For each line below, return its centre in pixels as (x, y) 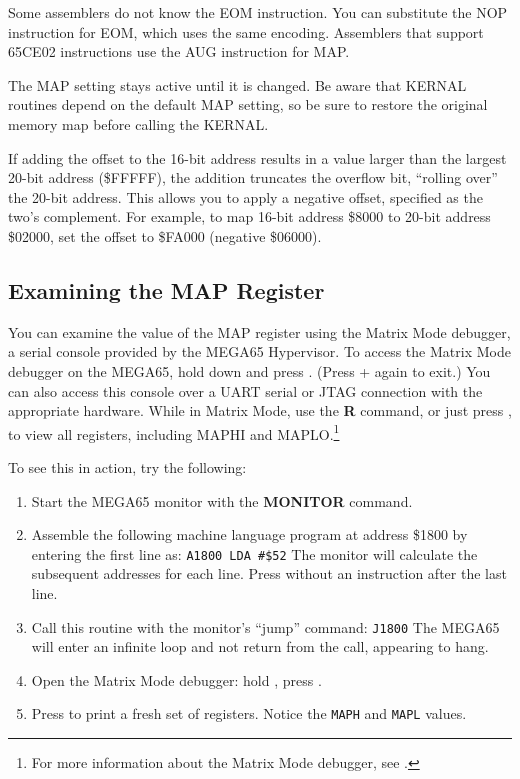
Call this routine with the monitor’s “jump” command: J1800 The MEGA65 (265, 626)
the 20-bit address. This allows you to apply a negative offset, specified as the (245, 196)
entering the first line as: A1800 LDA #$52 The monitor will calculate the (254, 553)
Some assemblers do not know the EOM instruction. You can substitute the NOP (258, 12)
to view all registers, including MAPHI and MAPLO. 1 (174, 432)
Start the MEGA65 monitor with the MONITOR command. (222, 500)
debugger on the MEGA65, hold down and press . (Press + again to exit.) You (249, 370)
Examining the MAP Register (166, 289)
